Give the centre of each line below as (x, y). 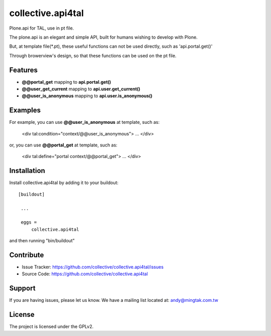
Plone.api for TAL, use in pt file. (42, 28)
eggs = (29, 222)
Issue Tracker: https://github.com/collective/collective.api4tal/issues (93, 267)
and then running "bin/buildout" (42, 241)
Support (22, 288)
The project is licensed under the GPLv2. (51, 326)
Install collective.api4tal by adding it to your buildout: (64, 183)
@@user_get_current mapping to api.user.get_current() (81, 89)
